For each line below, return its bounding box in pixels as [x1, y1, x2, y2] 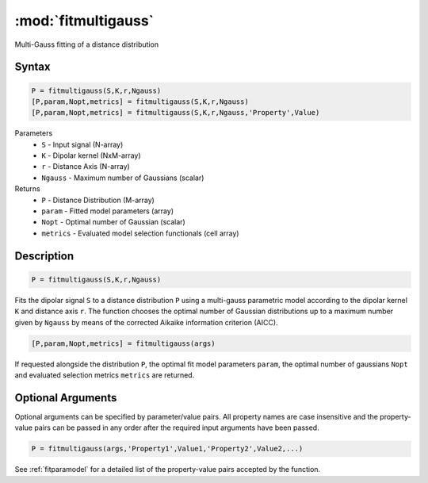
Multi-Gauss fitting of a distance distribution [14, 40, 159, 49]
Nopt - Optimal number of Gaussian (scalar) [41, 217, 185, 227]
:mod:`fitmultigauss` [14, 12, 155, 29]
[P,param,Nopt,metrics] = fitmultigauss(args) [31, 339, 216, 348]
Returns [14, 184, 40, 194]
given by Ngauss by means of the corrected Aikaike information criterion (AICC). [14, 317, 278, 327]
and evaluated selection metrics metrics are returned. [14, 370, 195, 380]
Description [14, 249, 75, 263]
